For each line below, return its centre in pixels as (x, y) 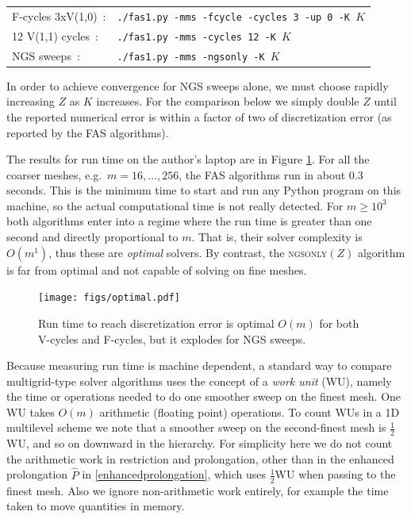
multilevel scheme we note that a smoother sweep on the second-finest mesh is (196, 427)
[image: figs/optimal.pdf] (109, 298)
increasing (31, 101)
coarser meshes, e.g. (54, 174)
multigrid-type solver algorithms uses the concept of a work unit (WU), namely (199, 381)
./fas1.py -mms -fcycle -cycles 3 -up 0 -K (233, 17)
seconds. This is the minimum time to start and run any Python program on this (204, 190)
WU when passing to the (335, 474)
